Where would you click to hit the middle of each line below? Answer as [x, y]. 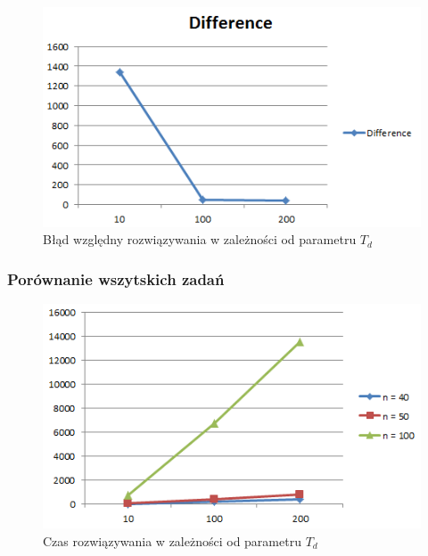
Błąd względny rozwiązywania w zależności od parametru [200, 239]
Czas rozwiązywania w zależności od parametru [172, 540]
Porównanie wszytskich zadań [116, 278]
